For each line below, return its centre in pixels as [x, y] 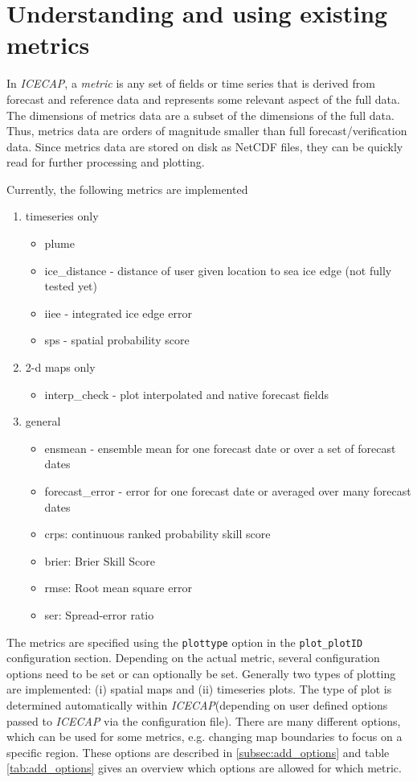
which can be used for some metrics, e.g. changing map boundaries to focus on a [204, 737]
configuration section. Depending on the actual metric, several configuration [193, 658]
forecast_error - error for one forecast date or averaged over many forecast [228, 491]
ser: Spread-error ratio [99, 614]
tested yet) [71, 286]
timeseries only [62, 216]
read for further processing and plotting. [106, 162]
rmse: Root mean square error [118, 588]
